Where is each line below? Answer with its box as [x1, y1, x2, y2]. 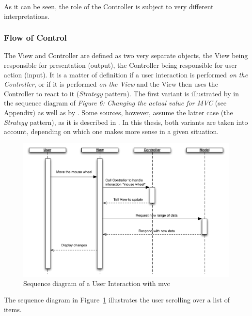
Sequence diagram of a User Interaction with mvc [23, 278, 170, 288]
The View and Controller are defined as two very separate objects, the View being [4, 50, 248, 60]
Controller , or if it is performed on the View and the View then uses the [4, 79, 218, 89]
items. [4, 304, 22, 314]
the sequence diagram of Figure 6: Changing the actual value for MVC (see [4, 98, 227, 108]
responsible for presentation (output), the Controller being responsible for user [4, 60, 237, 70]
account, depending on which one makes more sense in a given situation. [4, 126, 219, 136]
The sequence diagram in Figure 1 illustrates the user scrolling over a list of [4, 294, 230, 304]
